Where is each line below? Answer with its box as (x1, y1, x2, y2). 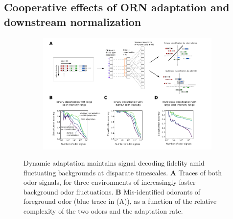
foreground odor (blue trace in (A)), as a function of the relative (23, 196, 217, 206)
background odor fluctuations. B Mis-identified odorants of (23, 186, 201, 196)
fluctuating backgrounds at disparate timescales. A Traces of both (23, 167, 222, 177)
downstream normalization (4, 14, 141, 29)
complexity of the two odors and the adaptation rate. (23, 206, 183, 216)
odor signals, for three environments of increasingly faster (23, 177, 196, 187)
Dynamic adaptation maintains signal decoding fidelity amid (23, 158, 205, 168)
